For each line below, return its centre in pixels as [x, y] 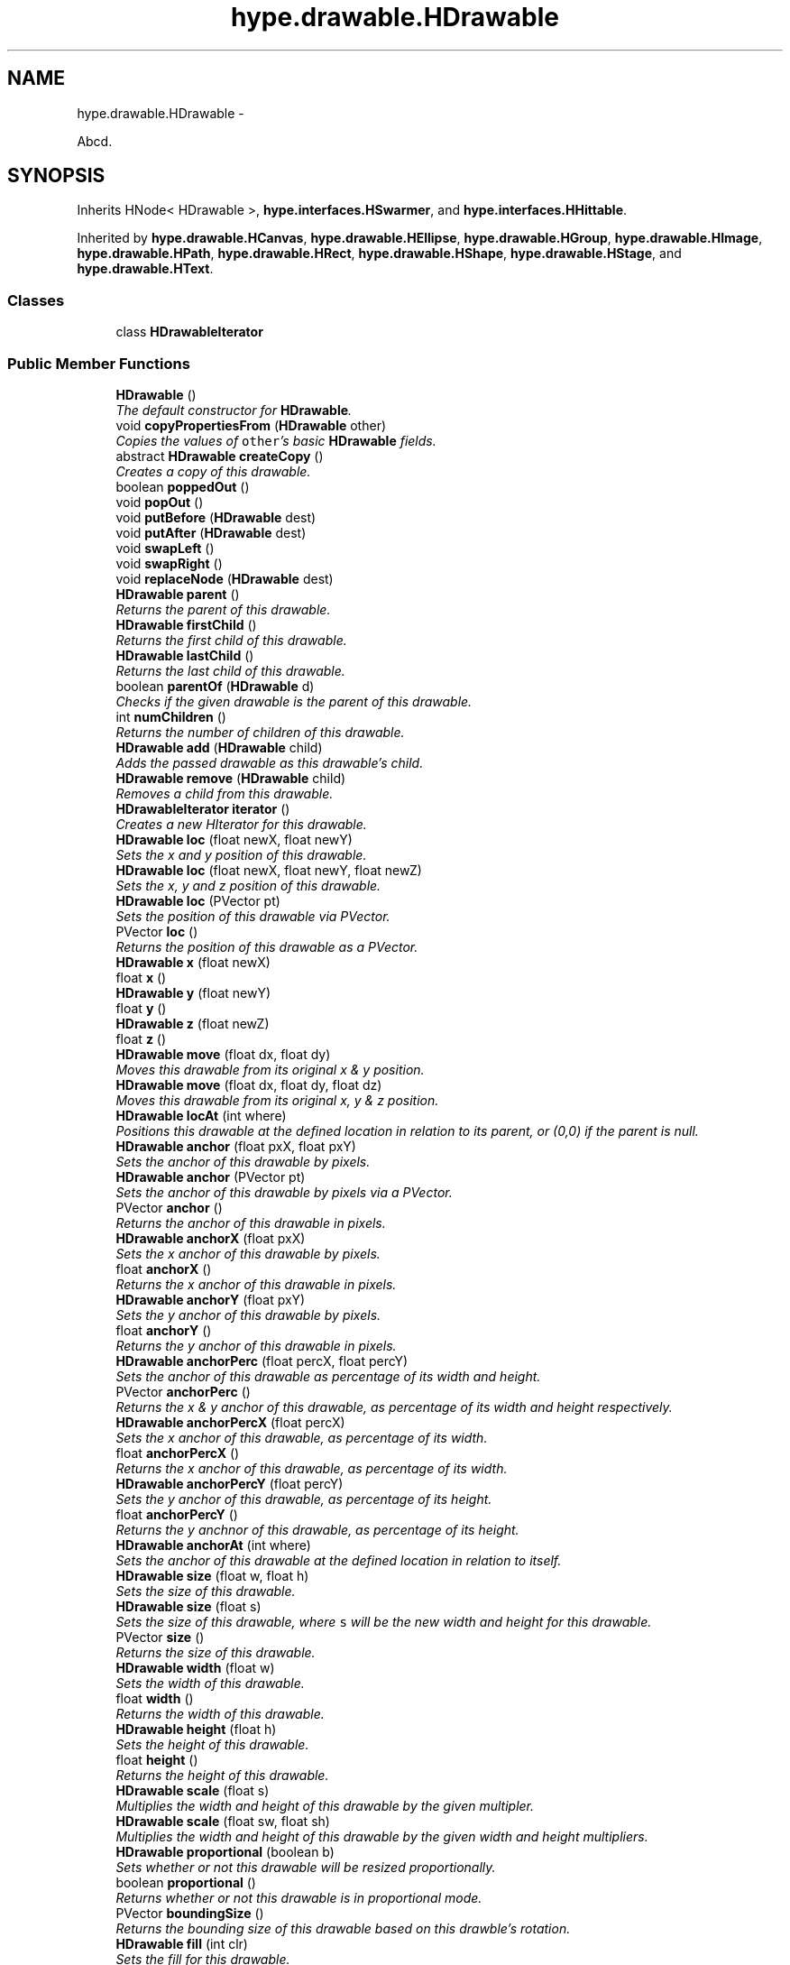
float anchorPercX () [178, 1453]
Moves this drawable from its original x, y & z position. [277, 1100]
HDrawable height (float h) [196, 1729]
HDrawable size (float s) [188, 1606]
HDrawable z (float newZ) [193, 1023]
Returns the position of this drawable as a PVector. [267, 946]
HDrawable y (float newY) [193, 992]
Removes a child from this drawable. [225, 793]
